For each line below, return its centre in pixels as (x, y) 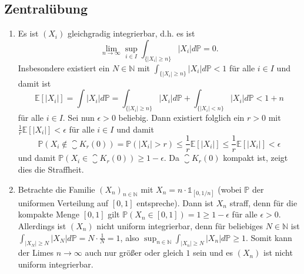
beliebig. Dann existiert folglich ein (181, 117)
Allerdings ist (42, 226)
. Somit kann (269, 237)
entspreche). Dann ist (175, 202)
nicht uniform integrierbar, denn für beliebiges (180, 226)
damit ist (34, 83)
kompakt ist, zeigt (255, 158)
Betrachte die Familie (56, 189)
